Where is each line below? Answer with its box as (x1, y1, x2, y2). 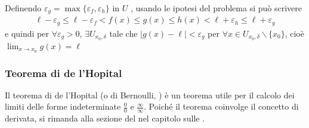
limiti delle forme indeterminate (5, 100, 121, 113)
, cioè (285, 27, 304, 39)
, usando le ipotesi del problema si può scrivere (130, 2, 302, 14)
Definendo (5, 2, 42, 14)
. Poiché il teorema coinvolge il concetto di (144, 100, 299, 113)
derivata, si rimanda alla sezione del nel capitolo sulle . (5, 112, 205, 124)
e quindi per (5, 27, 49, 39)
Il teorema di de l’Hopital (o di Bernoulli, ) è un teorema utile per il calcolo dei (5, 88, 295, 101)
